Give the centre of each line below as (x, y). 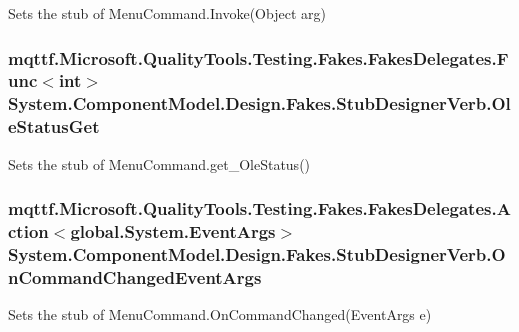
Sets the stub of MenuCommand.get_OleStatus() (159, 163)
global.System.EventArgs (173, 231)
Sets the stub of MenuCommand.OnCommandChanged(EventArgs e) (220, 314)
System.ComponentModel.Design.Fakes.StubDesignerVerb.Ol (259, 103)
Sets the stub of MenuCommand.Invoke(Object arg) (167, 13)
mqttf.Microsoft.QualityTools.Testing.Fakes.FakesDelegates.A (259, 208)
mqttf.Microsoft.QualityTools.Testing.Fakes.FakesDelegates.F (258, 57)
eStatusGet (54, 126)
